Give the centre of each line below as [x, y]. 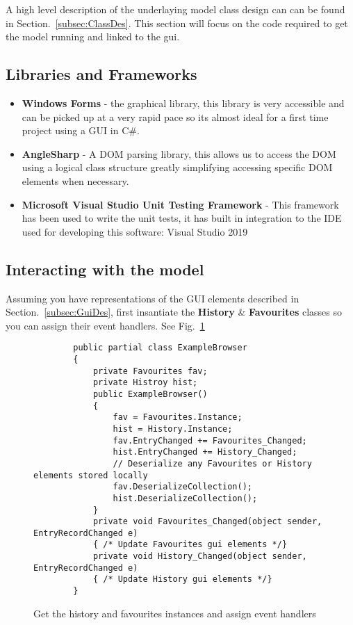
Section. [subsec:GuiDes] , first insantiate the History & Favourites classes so [174, 312]
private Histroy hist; [145, 383]
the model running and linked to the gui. [93, 36]
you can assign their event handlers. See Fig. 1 [105, 325]
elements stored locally [91, 475]
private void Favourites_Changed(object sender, [207, 522]
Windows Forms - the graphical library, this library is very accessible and [183, 103]
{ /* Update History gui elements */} [182, 579]
